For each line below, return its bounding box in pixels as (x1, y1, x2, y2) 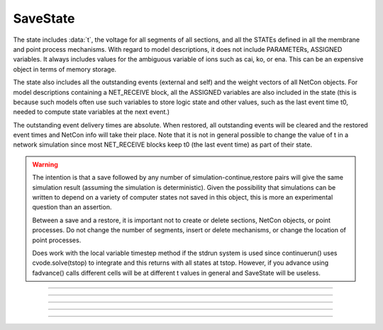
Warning (32, 160, 58, 169)
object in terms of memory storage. (13, 64, 117, 74)
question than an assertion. (32, 203, 112, 212)
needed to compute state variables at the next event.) (13, 108, 170, 116)
